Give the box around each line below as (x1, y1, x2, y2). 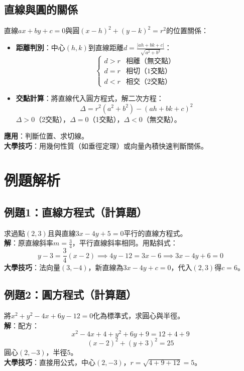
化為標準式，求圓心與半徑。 (93, 310, 185, 321)
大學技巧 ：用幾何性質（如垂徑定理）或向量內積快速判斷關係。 (4, 140, 208, 151)
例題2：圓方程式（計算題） (4, 287, 137, 302)
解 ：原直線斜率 (4, 237, 53, 248)
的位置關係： (166, 25, 208, 36)
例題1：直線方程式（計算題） (4, 204, 148, 220)
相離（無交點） (126, 58, 175, 65)
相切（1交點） (126, 68, 172, 75)
